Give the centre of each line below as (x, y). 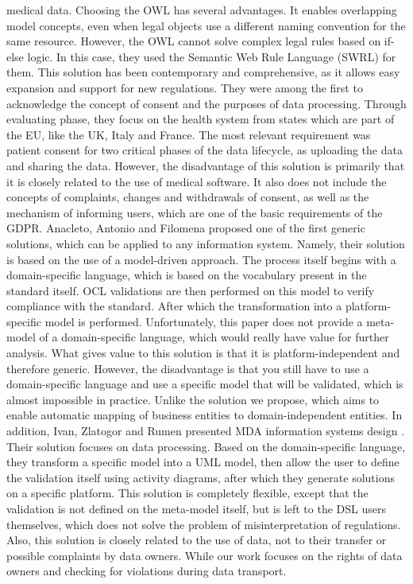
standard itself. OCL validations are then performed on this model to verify (191, 290)
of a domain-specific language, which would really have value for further (214, 337)
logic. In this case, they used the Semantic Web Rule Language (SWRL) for (212, 56)
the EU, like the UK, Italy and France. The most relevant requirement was (189, 134)
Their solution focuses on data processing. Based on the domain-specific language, (206, 446)
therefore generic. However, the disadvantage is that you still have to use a (188, 368)
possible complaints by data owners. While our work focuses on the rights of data (205, 555)
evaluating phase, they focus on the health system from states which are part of (201, 119)
